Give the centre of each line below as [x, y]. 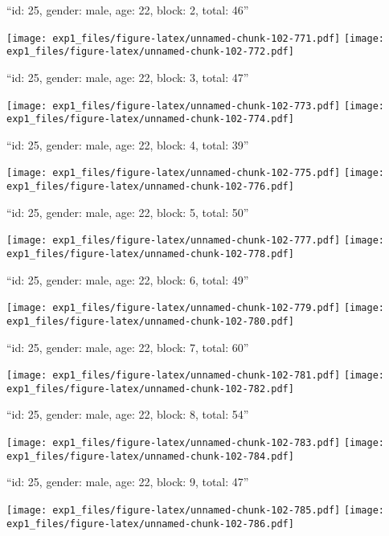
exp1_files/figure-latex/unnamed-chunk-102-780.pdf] [150, 321]
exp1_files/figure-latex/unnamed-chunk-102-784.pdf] [150, 456]
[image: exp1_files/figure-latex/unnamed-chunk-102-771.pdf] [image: [196, 38]
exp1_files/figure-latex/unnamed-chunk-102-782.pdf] [150, 389]
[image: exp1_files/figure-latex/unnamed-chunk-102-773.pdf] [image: [196, 106]
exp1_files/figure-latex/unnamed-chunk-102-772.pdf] [150, 52]
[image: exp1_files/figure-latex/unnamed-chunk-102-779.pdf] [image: [196, 308]
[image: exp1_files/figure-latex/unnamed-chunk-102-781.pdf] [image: [196, 376]
